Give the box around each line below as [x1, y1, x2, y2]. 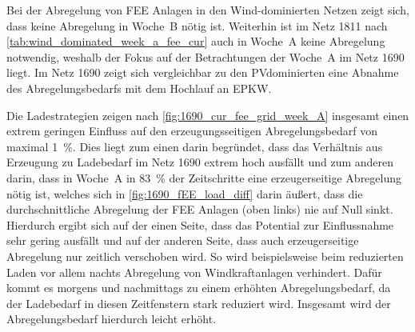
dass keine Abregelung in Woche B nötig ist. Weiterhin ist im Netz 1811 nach [6, 17, 388, 34]
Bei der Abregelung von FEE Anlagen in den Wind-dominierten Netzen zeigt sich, [6, 2, 409, 18]
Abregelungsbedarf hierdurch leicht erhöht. [6, 310, 217, 327]
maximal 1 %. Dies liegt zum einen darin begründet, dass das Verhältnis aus [6, 138, 383, 154]
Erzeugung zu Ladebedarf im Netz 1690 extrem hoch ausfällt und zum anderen [6, 154, 394, 170]
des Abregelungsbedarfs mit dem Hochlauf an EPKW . [6, 79, 272, 96]
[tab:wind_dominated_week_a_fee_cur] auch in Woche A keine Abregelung [6, 33, 385, 50]
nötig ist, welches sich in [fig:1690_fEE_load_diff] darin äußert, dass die [6, 185, 363, 202]
